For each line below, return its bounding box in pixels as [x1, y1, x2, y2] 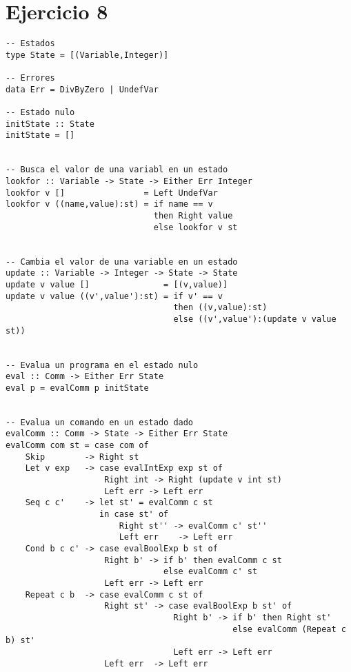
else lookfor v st [153, 222, 238, 232]
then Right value [153, 210, 233, 221]
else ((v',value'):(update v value [173, 314, 337, 324]
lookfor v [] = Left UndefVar [6, 187, 218, 198]
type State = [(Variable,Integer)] [6, 50, 169, 60]
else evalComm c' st [163, 567, 258, 577]
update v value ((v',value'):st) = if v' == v [6, 291, 223, 301]
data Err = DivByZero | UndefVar [6, 84, 159, 94]
